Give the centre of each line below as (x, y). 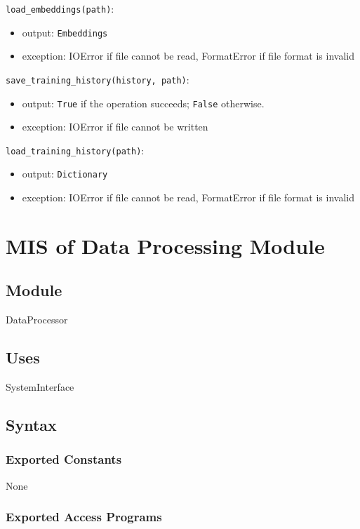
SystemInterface (40, 387)
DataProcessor (37, 320)
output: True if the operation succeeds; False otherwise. (143, 103)
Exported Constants (64, 459)
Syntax (31, 425)
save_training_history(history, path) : (98, 79)
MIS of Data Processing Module (165, 245)
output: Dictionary (65, 174)
